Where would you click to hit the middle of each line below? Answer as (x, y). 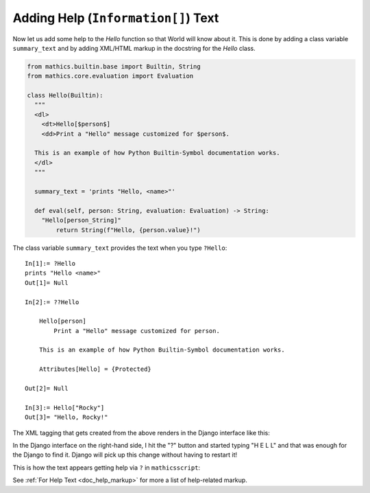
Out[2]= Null (47, 389)
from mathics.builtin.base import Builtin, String (114, 66)
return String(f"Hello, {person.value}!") (128, 230)
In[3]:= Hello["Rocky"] (65, 408)
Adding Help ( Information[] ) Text (116, 18)
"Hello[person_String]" (81, 220)
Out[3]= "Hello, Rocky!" (66, 417)
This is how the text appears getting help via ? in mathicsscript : (107, 468)
